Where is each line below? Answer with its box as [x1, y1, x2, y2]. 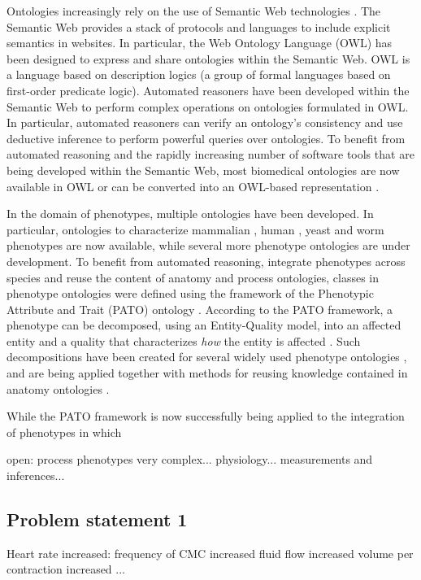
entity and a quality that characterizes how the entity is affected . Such [7, 332, 361, 349]
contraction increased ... [7, 560, 125, 578]
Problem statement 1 [7, 507, 188, 532]
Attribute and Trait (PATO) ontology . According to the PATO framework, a [7, 300, 393, 317]
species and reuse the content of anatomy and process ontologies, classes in [7, 268, 380, 286]
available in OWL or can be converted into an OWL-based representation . [7, 177, 380, 194]
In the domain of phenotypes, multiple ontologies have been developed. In [7, 205, 374, 222]
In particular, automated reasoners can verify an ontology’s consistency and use [7, 114, 403, 131]
